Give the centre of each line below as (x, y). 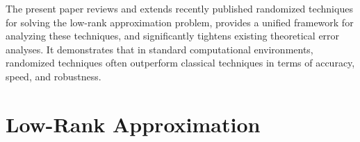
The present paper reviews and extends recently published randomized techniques (179, 8)
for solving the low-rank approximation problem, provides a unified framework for (180, 22)
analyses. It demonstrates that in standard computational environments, (159, 49)
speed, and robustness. (54, 76)
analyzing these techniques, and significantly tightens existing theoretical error (173, 36)
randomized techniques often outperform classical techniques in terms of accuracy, (180, 63)
